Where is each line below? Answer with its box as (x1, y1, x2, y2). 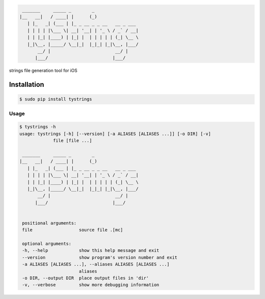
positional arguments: (22, 220, 77, 226)
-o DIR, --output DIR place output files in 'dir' (22, 275, 149, 281)
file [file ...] (53, 138, 92, 143)
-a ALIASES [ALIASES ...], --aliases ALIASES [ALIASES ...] (22, 262, 170, 267)
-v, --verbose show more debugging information (22, 282, 159, 288)
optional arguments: (22, 241, 72, 246)
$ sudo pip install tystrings (19, 96, 92, 102)
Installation (9, 81, 44, 89)
